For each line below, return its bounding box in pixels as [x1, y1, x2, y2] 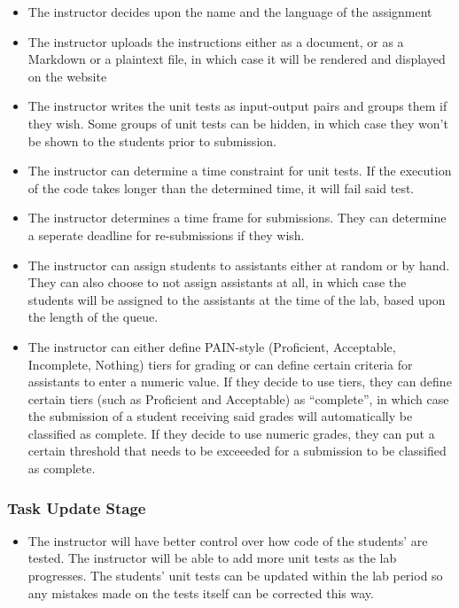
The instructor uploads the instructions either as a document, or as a [27, 32, 404, 51]
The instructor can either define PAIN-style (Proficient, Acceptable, [27, 337, 396, 355]
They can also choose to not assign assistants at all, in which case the [27, 273, 407, 292]
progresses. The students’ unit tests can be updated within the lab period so [27, 566, 443, 585]
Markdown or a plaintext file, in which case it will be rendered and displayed [27, 50, 446, 68]
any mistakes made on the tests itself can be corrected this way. [27, 583, 374, 602]
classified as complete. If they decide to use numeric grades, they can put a [27, 424, 435, 442]
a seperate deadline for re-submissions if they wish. [27, 225, 305, 244]
